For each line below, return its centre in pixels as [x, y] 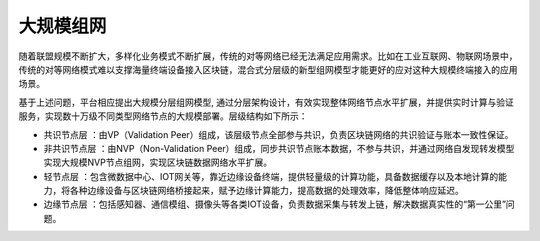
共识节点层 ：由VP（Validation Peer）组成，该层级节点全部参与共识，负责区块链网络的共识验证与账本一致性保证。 [278, 134]
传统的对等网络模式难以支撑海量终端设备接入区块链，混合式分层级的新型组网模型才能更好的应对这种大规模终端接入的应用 [268, 69]
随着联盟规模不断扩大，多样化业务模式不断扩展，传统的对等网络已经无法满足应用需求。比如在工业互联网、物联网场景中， [268, 56]
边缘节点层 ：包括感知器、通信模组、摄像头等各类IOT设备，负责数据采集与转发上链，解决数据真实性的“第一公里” [275, 204]
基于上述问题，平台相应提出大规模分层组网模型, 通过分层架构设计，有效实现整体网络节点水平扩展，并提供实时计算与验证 [266, 102]
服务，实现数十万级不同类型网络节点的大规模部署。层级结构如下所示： [163, 116]
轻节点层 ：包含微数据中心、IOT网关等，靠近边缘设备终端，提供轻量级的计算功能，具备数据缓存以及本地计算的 [271, 176]
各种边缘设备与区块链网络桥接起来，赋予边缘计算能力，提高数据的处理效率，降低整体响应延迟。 [266, 191]
